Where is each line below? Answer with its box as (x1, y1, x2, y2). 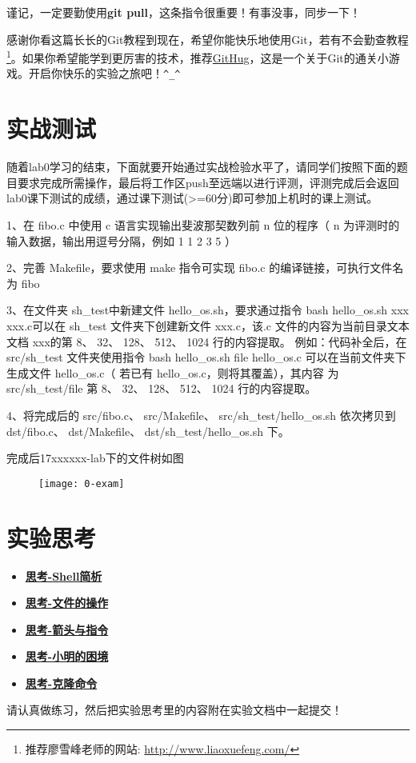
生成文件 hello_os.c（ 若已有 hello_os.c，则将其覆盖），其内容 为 (6, 364, 339, 381)
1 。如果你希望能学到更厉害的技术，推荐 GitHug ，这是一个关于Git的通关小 (6, 47, 389, 66)
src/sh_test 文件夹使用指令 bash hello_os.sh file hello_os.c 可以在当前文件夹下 (6, 349, 406, 366)
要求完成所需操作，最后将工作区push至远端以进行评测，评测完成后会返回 (17, 174, 399, 190)
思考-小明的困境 (25, 648, 109, 665)
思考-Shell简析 (25, 567, 102, 584)
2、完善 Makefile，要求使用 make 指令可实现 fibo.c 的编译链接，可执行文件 (6, 259, 393, 276)
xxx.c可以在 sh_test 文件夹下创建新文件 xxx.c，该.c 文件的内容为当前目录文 (6, 317, 398, 334)
